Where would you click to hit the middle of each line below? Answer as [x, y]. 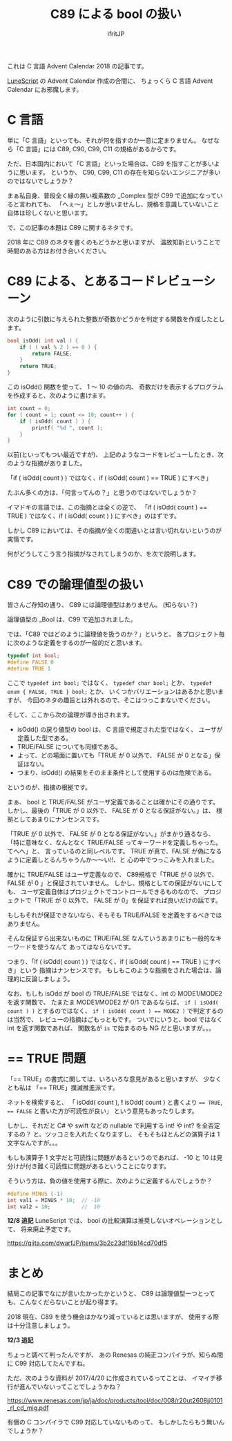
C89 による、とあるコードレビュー [105, 281]
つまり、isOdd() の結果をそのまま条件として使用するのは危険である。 [116, 772]
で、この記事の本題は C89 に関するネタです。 [72, 227]
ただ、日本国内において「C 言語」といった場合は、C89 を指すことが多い [110, 164]
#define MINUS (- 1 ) [35, 1194]
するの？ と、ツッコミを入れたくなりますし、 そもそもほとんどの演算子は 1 [114, 1134]
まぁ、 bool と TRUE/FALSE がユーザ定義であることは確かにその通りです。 [113, 802]
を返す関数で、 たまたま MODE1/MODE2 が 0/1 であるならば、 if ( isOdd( [113, 1002]
